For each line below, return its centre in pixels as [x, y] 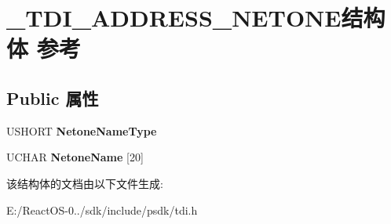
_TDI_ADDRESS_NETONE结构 [196, 18]
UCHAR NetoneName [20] [75, 157]
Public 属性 [53, 98]
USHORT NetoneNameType [82, 130]
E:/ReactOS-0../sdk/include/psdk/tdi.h [102, 210]
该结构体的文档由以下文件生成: [85, 183]
